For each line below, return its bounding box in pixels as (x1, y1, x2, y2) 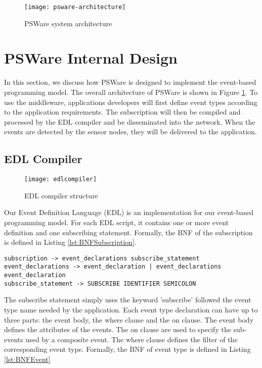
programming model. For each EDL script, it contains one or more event (4, 217, 229, 227)
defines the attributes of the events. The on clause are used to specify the (4, 324, 231, 335)
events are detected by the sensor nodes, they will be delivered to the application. (4, 126, 257, 137)
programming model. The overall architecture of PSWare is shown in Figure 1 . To (4, 86, 258, 97)
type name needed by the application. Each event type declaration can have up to (4, 304, 258, 314)
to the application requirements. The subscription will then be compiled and (4, 107, 241, 117)
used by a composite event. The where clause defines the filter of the (25, 334, 238, 344)
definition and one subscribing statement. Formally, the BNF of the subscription (4, 227, 253, 237)
